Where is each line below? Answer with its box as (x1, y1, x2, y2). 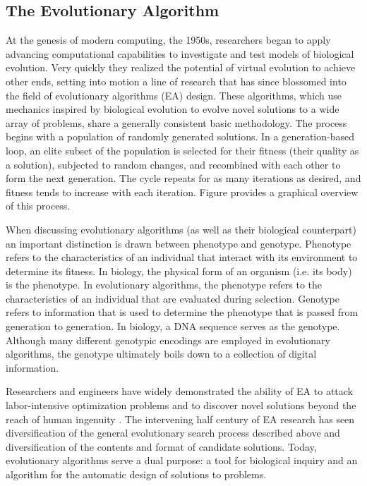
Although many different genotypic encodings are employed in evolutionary (6, 332, 330, 347)
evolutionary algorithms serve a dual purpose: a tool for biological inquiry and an (6, 453, 358, 468)
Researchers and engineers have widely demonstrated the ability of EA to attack (6, 384, 353, 399)
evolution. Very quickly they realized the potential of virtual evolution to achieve (6, 60, 356, 75)
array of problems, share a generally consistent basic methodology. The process (6, 115, 347, 130)
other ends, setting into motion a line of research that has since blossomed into (6, 73, 347, 88)
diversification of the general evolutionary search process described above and (6, 425, 340, 440)
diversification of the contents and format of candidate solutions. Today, (6, 439, 317, 454)
